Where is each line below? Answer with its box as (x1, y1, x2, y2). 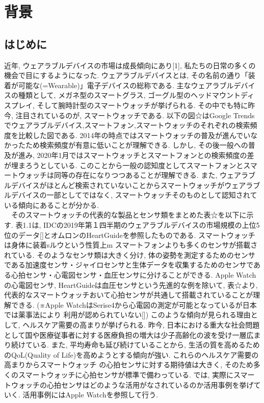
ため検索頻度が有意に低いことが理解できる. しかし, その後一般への (25, 140, 248, 150)
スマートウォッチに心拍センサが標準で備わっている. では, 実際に (18, 369, 233, 380)
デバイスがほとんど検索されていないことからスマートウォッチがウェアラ (11, 179, 253, 190)
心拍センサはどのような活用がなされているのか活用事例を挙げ (46, 379, 254, 390)
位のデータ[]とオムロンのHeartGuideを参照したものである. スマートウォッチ (4, 229, 255, 240)
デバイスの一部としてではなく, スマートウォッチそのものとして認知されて (11, 190, 257, 200)
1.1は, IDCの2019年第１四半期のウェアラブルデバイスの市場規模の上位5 (22, 220, 260, 230)
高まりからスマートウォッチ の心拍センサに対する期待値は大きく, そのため (4, 359, 253, 370)
